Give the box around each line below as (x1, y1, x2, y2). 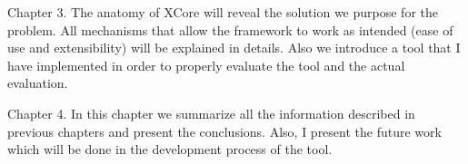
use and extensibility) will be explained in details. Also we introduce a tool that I (7, 38, 461, 57)
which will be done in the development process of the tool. (7, 140, 333, 159)
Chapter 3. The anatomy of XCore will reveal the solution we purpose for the (7, 3, 438, 21)
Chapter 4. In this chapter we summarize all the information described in (7, 103, 415, 122)
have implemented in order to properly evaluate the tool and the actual (7, 55, 405, 74)
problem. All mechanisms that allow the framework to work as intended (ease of (7, 20, 453, 39)
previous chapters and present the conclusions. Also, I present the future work (7, 121, 442, 140)
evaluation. (7, 73, 68, 92)
